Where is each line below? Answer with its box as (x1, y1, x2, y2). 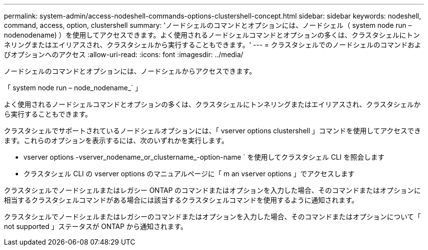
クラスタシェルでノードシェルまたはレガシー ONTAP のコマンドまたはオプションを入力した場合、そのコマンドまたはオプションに (4, 186, 421, 194)
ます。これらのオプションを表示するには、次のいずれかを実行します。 (4, 136, 229, 145)
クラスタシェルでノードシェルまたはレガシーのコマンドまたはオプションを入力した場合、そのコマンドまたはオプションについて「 (4, 212, 421, 221)
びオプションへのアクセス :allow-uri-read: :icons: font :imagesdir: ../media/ (4, 50, 243, 59)
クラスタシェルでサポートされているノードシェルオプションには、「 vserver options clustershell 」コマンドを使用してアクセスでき (4, 126, 421, 135)
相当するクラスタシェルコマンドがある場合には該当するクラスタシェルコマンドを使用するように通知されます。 (4, 196, 359, 204)
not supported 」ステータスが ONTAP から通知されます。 (4, 222, 188, 230)
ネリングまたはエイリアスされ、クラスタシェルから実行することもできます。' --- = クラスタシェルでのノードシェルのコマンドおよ (4, 41, 422, 49)
